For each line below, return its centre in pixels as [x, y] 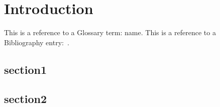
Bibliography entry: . [37, 42]
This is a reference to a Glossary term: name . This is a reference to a [110, 32]
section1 [25, 69]
